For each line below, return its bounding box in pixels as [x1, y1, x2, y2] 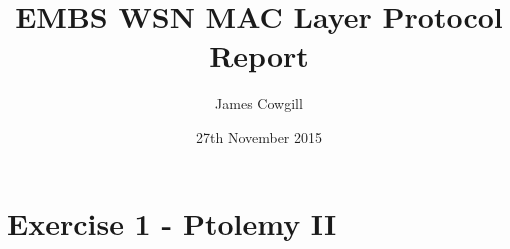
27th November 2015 [195, 126, 323, 147]
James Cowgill [215, 93, 303, 114]
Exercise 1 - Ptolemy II [7, 202, 337, 243]
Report [209, 35, 309, 76]
